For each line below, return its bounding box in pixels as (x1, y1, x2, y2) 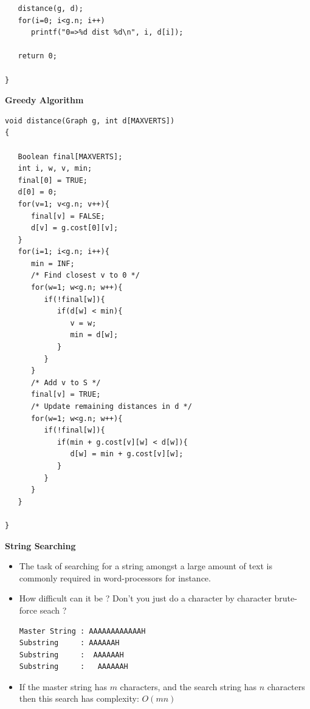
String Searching (5, 539, 76, 552)
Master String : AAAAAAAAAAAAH (19, 626, 146, 635)
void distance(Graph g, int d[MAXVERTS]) (5, 116, 175, 125)
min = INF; (30, 259, 75, 268)
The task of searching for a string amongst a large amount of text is (19, 560, 273, 572)
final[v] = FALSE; (30, 211, 105, 221)
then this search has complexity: (19, 692, 139, 705)
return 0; (18, 52, 57, 61)
